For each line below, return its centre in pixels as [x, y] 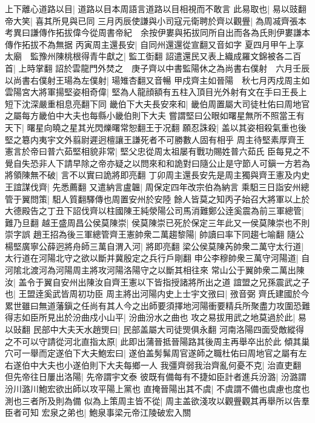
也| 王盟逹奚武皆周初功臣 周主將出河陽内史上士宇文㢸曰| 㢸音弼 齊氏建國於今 [157, 294]
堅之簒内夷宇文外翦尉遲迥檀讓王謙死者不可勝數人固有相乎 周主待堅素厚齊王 [155, 139]
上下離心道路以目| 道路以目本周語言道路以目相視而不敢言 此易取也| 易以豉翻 [156, 8]
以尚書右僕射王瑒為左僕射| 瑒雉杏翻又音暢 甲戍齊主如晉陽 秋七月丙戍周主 [153, 80]
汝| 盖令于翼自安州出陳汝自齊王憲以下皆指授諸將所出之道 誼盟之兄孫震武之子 [157, 281]
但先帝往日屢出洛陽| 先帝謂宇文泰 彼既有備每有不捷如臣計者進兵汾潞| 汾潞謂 [156, 377]
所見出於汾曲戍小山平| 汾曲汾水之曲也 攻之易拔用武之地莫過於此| [167, 317]
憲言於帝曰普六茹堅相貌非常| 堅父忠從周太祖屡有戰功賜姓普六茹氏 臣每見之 [153, 151]
